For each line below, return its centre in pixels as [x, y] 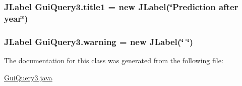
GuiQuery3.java [28, 77]
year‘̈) [16, 18]
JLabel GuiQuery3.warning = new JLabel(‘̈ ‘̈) [99, 41]
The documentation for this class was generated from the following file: [114, 60]
